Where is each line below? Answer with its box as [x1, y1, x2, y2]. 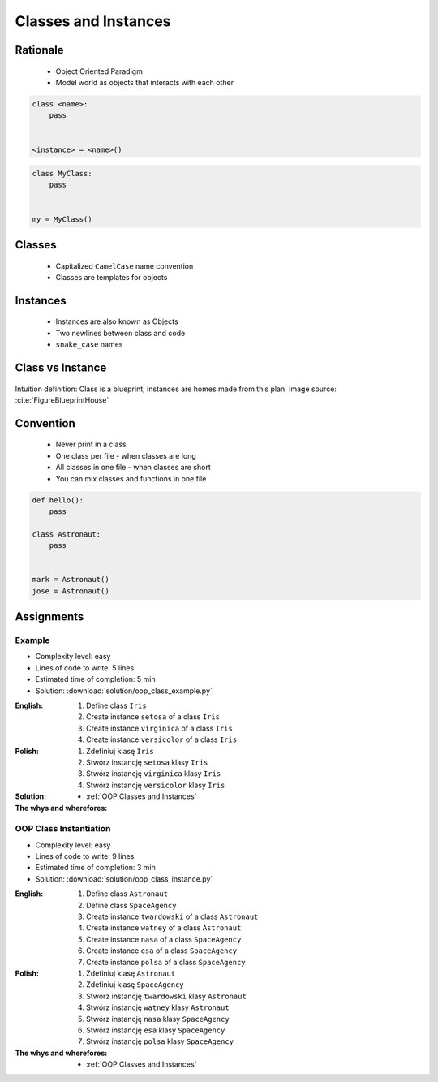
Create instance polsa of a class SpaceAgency [86, 957, 246, 967]
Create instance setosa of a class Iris [86, 712, 221, 722]
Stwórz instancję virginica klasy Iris [86, 769, 221, 778]
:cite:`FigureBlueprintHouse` [15, 395, 109, 405]
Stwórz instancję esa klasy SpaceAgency [86, 1025, 225, 1035]
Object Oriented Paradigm [55, 66, 144, 76]
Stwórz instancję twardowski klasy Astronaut [86, 991, 247, 1001]
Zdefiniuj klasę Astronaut [86, 968, 176, 978]
